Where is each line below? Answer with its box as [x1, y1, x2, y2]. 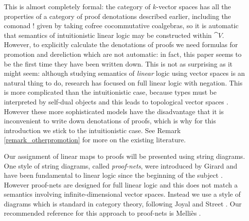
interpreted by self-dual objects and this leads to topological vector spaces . [4, 96, 229, 106]
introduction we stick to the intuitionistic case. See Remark [4, 125, 181, 135]
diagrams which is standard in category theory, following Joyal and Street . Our [4, 198, 242, 208]
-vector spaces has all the [156, 1, 231, 11]
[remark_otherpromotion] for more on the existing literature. [4, 135, 186, 145]
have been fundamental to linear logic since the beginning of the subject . [4, 170, 223, 180]
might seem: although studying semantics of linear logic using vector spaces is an [4, 68, 245, 78]
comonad [4, 20, 31, 31]
